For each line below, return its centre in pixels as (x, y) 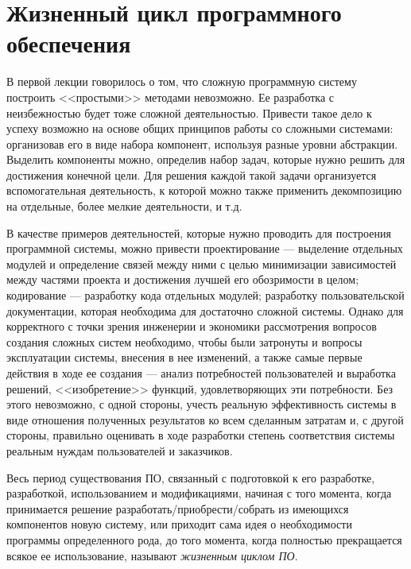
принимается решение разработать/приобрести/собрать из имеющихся (178, 508)
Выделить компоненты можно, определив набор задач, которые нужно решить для (206, 159)
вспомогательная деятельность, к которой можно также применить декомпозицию (204, 190)
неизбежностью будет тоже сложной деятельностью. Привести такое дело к (189, 112)
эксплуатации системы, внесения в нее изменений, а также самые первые (184, 357)
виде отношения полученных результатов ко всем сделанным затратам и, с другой (205, 419)
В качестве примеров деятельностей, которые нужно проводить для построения (199, 232)
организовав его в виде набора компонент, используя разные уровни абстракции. (202, 143)
